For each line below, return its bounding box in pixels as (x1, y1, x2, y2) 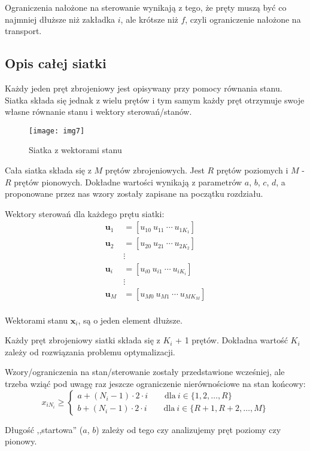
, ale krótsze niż (120, 13, 178, 25)
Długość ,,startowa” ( (5, 423, 83, 435)
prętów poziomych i (216, 164, 288, 176)
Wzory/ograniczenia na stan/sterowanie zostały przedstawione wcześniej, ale (5, 365, 285, 378)
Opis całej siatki (5, 54, 107, 72)
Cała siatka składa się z (5, 164, 92, 176)
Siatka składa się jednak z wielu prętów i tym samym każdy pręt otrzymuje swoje (5, 93, 305, 106)
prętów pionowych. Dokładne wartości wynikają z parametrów (14, 175, 242, 188)
